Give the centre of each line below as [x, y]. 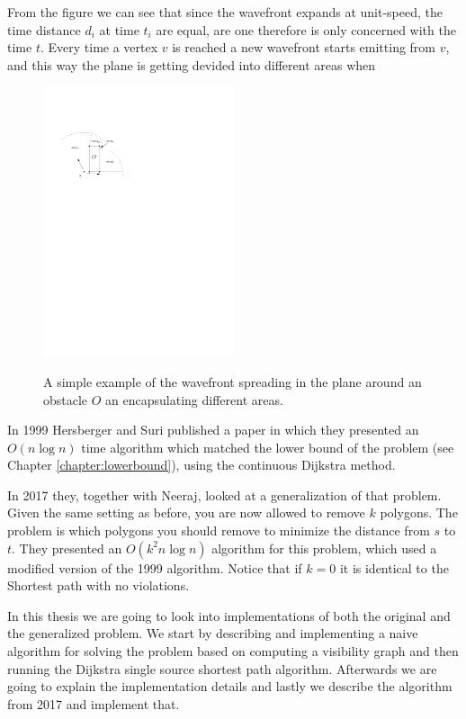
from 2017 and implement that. [94, 703]
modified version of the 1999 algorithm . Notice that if [155, 567]
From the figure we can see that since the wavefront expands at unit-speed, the [225, 12]
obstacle [66, 399]
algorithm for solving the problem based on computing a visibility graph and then [233, 651]
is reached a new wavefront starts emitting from [304, 47]
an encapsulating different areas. [194, 399]
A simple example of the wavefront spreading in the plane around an [233, 381]
